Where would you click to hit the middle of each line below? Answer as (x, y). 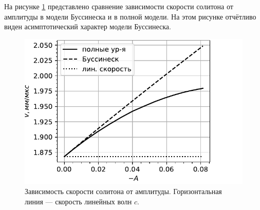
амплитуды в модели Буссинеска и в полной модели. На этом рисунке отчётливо (130, 16)
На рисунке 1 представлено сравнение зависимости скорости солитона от (119, 6)
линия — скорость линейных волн (78, 201)
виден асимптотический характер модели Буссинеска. (88, 26)
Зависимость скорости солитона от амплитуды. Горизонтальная (123, 191)
